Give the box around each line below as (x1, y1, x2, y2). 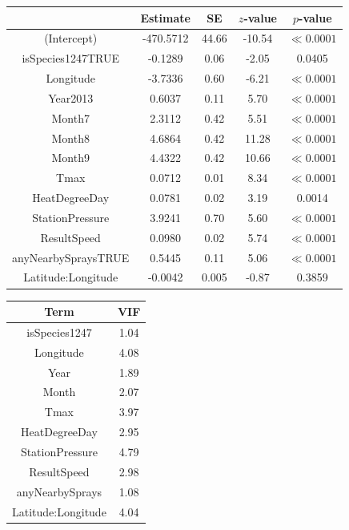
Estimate (140, 9, 191, 26)
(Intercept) (44, 30, 98, 47)
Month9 (51, 149, 90, 166)
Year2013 (48, 89, 94, 106)
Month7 (51, 109, 90, 126)
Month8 (51, 129, 90, 146)
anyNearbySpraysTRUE (12, 249, 130, 265)
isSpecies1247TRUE (22, 50, 119, 67)
